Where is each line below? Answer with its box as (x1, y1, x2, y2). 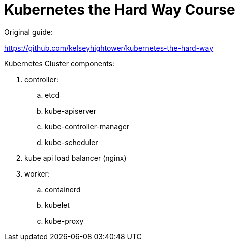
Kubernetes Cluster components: (4, 59, 115, 68)
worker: (24, 169, 50, 178)
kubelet (45, 200, 70, 209)
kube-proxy (45, 216, 84, 225)
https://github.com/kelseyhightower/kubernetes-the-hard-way (4, 43, 214, 52)
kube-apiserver (45, 106, 97, 115)
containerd (45, 185, 81, 194)
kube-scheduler (45, 137, 98, 147)
